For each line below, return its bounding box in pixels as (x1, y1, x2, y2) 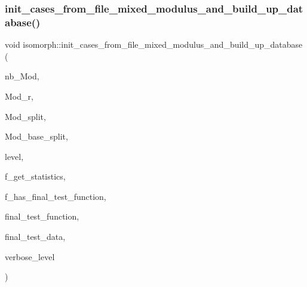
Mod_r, (5, 90, 33, 102)
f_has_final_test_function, (5, 190, 106, 202)
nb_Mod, (5, 70, 39, 82)
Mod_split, (5, 110, 46, 122)
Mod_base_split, (5, 130, 68, 143)
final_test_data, (5, 230, 66, 243)
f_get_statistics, (5, 170, 66, 183)
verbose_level (5, 250, 55, 263)
